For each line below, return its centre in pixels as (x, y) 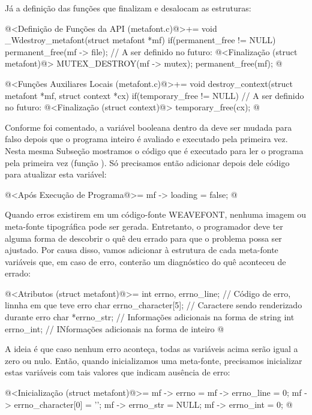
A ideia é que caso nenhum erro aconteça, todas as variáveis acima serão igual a (151, 349)
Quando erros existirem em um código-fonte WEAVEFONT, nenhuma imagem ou (156, 214)
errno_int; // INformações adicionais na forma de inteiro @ (115, 328)
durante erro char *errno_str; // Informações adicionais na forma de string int (150, 317)
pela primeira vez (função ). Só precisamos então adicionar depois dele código (147, 162)
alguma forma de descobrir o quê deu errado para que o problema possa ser (143, 238)
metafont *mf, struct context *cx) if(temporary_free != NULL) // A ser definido (154, 95)
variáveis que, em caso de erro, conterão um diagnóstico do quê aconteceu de (145, 261)
